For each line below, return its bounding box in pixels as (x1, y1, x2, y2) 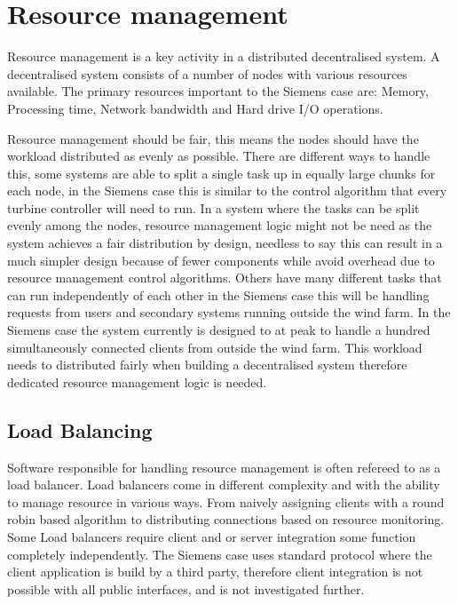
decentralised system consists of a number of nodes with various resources (7, 64, 407, 83)
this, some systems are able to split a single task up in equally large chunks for (7, 163, 436, 182)
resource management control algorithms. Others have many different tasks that (7, 268, 442, 287)
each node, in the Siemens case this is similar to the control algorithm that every (7, 181, 447, 200)
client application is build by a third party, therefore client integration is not (7, 562, 423, 581)
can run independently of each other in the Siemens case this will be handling (7, 285, 430, 304)
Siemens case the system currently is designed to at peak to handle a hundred (7, 321, 430, 339)
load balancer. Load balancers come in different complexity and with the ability (7, 475, 440, 494)
